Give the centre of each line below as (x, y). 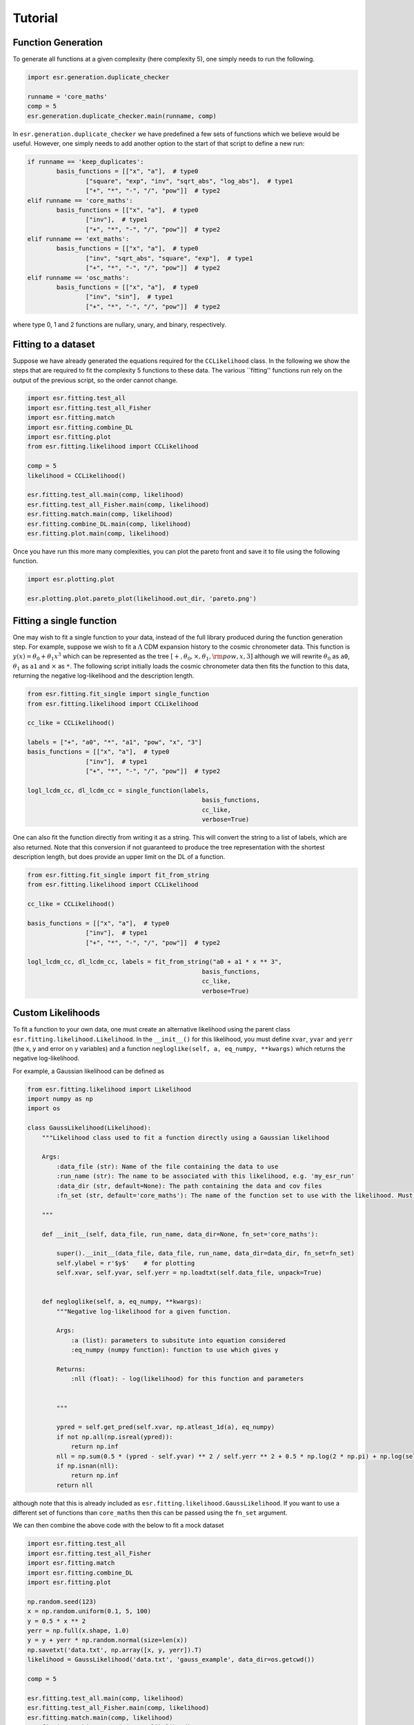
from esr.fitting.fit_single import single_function (118, 694)
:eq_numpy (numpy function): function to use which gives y (175, 1350)
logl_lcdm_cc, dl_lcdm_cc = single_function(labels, (118, 791)
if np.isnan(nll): (87, 1466)
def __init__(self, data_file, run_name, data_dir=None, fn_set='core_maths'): (180, 1234)
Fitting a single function (65, 621)
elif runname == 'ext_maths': (78, 239)
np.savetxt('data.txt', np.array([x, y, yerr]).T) (115, 1650)
